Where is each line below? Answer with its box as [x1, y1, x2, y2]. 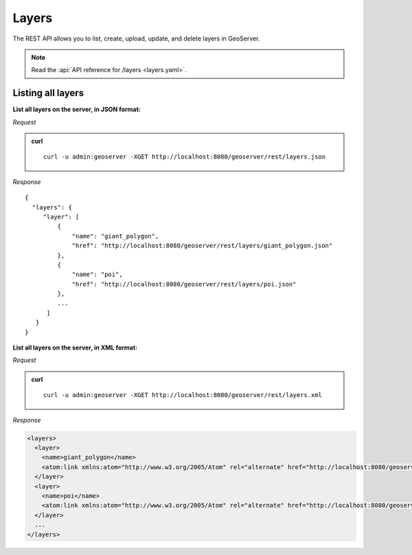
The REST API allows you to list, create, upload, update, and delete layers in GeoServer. [12, 34, 260, 43]
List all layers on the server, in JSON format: [12, 105, 141, 113]
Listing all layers [12, 87, 84, 99]
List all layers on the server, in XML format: [12, 343, 138, 352]
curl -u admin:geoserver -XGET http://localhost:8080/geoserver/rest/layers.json [43, 153, 326, 161]
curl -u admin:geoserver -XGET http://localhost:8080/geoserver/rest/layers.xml [43, 392, 323, 399]
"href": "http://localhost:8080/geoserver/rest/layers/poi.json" [71, 280, 297, 288]
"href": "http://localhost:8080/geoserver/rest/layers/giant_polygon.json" [71, 242, 333, 250]
